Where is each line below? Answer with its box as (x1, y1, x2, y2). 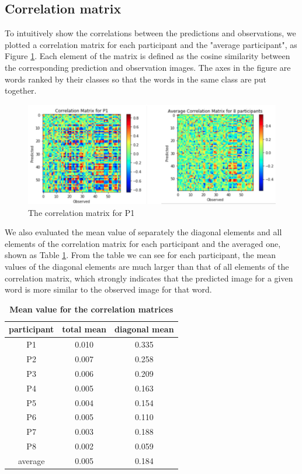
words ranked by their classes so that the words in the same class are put (5, 73, 267, 85)
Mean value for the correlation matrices (9, 303, 173, 315)
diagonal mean (114, 323, 174, 335)
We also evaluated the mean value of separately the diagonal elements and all (5, 226, 282, 238)
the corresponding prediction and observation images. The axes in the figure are (5, 61, 291, 73)
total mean (62, 323, 107, 335)
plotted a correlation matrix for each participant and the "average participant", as (5, 38, 297, 50)
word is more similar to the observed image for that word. (5, 283, 212, 296)
